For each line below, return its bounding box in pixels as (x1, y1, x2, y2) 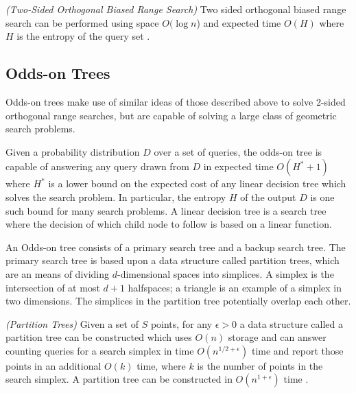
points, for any (150, 316, 213, 331)
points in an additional (5, 358, 102, 372)
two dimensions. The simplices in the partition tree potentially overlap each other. (5, 294, 351, 308)
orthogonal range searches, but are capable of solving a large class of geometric (5, 108, 337, 122)
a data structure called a (239, 316, 344, 331)
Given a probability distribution (5, 144, 140, 158)
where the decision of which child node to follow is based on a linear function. (5, 217, 332, 231)
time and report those (251, 343, 344, 357)
